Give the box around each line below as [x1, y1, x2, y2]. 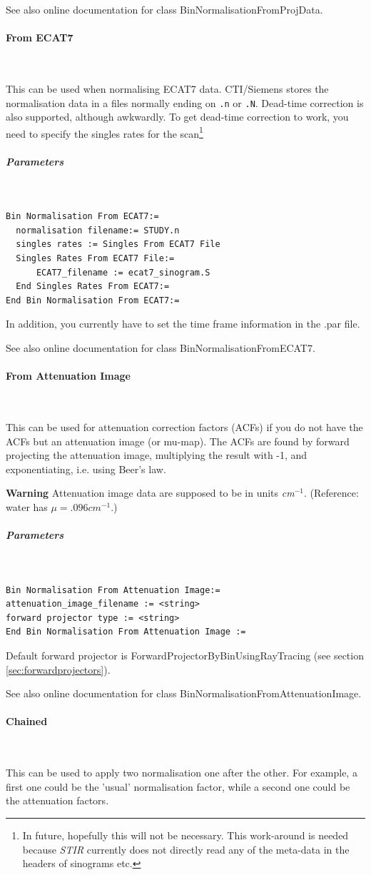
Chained [6, 714, 48, 729]
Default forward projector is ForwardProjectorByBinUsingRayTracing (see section [6, 648, 364, 663]
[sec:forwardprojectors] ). [6, 662, 111, 677]
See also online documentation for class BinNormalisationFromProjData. [6, 2, 323, 16]
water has [6, 499, 48, 514]
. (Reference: [303, 485, 359, 500]
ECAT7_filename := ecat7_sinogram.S [36, 267, 210, 278]
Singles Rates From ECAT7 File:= [16, 253, 175, 264]
